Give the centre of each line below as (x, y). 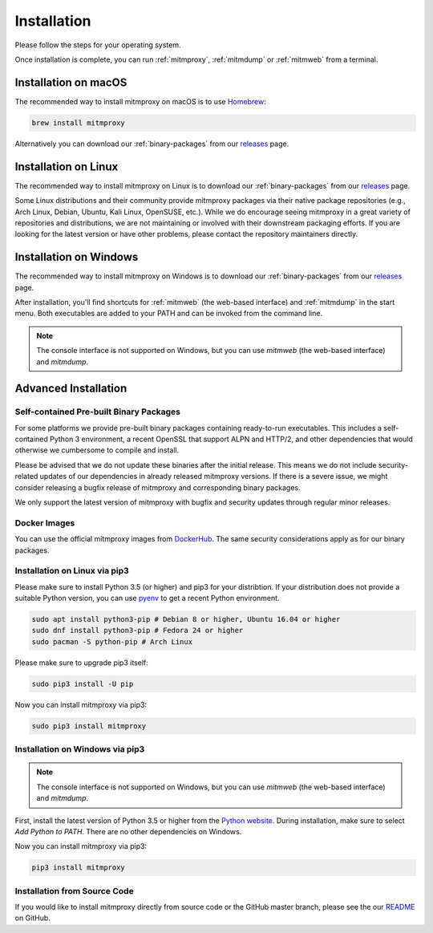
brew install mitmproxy (79, 123)
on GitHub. (33, 918)
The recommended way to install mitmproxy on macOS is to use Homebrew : (140, 101)
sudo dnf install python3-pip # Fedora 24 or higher (138, 631)
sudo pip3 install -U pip (83, 684)
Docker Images (45, 523)
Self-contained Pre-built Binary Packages (97, 412)
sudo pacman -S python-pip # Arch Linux (112, 641)
